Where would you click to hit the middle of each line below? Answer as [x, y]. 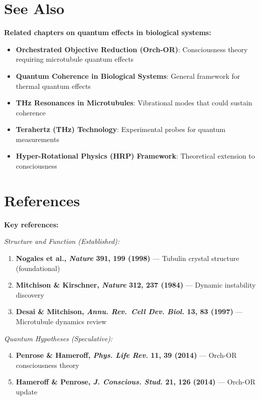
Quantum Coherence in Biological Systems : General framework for [128, 76]
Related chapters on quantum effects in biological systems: [108, 32]
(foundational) [38, 268]
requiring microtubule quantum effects [75, 59]
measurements [37, 139]
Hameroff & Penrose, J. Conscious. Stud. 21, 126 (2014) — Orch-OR [136, 382]
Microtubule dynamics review [61, 321]
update [27, 391]
